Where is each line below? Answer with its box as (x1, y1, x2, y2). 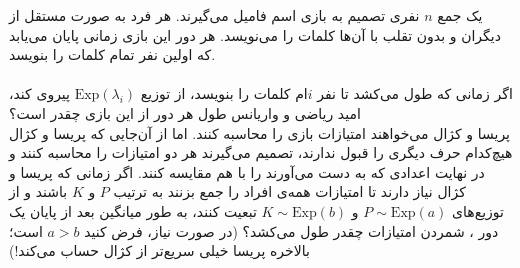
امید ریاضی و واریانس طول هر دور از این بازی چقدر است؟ (9, 102, 361, 123)
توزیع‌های (452, 200, 504, 221)
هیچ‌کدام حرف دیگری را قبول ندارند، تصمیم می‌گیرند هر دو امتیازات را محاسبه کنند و (9, 142, 513, 163)
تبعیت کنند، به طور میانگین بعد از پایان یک (9, 200, 257, 221)
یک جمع (437, 5, 483, 25)
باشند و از (9, 181, 68, 202)
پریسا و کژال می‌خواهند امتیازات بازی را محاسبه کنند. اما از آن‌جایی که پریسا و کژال (9, 122, 511, 143)
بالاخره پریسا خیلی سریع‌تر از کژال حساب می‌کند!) (9, 240, 310, 261)
